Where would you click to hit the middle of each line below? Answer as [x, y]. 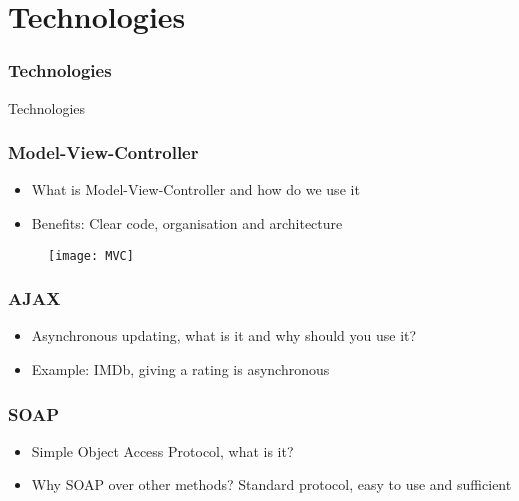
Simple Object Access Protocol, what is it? [162, 450]
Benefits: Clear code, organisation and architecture [187, 223]
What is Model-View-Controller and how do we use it [195, 189]
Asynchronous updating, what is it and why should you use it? [224, 335]
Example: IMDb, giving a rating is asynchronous [180, 369]
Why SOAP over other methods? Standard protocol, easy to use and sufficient [271, 484]
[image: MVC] [91, 255]
